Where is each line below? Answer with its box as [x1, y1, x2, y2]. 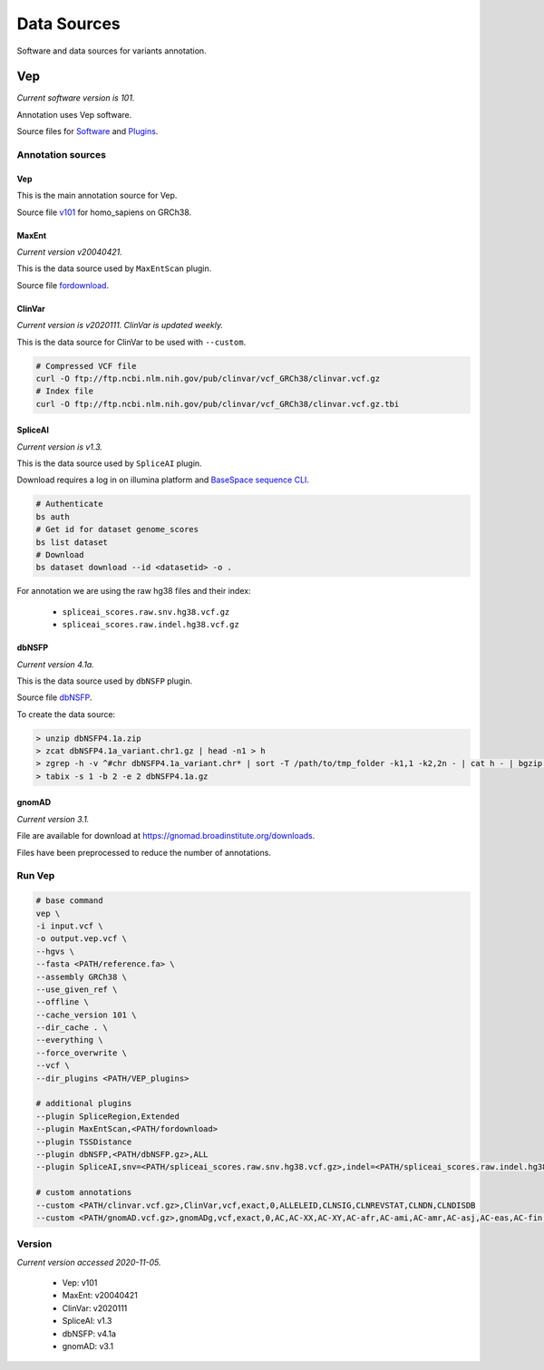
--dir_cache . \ [35, 1023, 109, 1033]
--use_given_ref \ [35, 984, 118, 995]
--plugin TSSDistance [35, 1136, 132, 1147]
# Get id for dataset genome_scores [35, 524, 199, 535]
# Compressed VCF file [35, 361, 137, 371]
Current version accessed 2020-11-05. [16, 1257, 162, 1268]
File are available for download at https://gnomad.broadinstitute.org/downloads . [16, 831, 316, 841]
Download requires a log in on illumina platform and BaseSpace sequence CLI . [16, 474, 310, 485]
